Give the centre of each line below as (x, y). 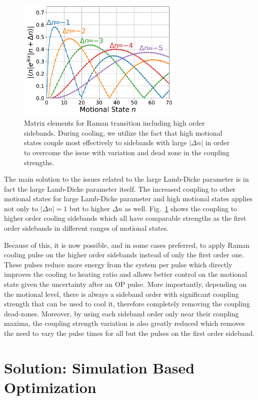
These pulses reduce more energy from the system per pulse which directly (118, 264)
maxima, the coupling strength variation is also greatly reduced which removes (124, 323)
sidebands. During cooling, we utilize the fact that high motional (123, 132)
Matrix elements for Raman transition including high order (114, 123)
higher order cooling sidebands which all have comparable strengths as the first (125, 218)
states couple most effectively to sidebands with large (105, 142)
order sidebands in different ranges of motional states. (86, 228)
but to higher (89, 208)
